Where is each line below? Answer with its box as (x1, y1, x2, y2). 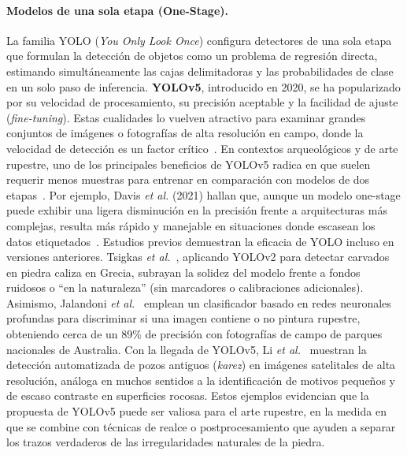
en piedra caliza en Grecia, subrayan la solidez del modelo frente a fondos (6, 263, 361, 280)
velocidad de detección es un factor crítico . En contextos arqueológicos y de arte (6, 140, 398, 156)
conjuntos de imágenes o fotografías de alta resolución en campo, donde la (6, 125, 364, 141)
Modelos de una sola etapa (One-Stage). (6, 2, 228, 18)
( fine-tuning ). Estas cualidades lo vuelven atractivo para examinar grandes (6, 109, 366, 125)
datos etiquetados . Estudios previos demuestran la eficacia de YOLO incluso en (6, 233, 394, 249)
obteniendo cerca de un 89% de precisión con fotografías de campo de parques (6, 326, 383, 342)
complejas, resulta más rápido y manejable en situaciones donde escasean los (6, 217, 376, 233)
